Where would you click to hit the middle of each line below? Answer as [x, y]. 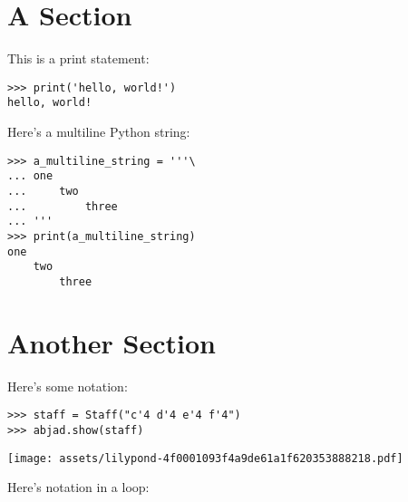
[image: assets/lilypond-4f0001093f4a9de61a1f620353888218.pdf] [205, 458]
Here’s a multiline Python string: [99, 132]
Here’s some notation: [68, 386]
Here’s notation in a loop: [78, 487]
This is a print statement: [78, 58]
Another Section [112, 342]
